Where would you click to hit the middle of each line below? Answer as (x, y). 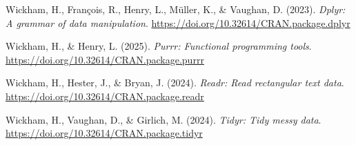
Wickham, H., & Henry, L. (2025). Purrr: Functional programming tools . (159, 46)
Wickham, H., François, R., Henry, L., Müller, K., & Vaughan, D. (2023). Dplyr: (176, 9)
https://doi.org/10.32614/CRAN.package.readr (105, 96)
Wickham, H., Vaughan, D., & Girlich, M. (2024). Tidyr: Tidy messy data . (164, 119)
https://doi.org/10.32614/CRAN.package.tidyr (104, 133)
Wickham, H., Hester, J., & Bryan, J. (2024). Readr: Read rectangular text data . (175, 83)
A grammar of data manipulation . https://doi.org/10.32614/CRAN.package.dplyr (178, 22)
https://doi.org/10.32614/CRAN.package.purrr (105, 59)
